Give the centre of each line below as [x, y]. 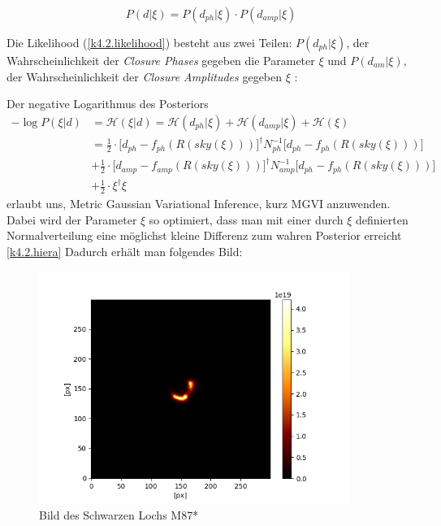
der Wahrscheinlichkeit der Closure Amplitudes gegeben [145, 76]
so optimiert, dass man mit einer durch [246, 219]
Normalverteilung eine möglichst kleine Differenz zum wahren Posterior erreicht [204, 235]
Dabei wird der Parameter [72, 219]
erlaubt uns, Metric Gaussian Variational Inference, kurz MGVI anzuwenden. [199, 204]
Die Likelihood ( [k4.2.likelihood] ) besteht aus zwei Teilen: [149, 42]
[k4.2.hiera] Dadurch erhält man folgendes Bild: [125, 251]
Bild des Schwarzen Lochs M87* [119, 515]
